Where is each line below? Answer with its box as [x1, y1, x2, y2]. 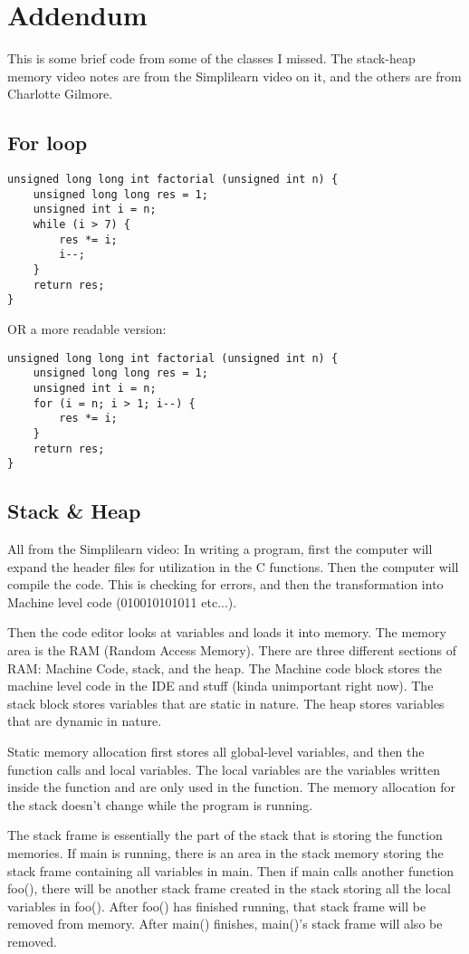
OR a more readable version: [7, 320, 167, 339]
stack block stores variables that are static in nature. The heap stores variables [7, 693, 445, 712]
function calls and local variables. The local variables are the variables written [7, 759, 441, 778]
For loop [7, 129, 88, 157]
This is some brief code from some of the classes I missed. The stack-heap [7, 49, 416, 68]
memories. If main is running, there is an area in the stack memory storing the [7, 843, 444, 862]
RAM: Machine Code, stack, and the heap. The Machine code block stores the [7, 658, 442, 677]
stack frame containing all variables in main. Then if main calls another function [7, 861, 455, 880]
